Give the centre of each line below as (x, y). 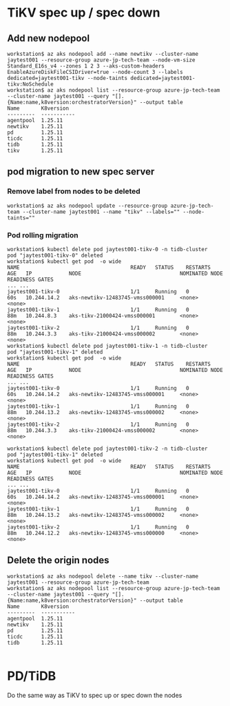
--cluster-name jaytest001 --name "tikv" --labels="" (101, 212)
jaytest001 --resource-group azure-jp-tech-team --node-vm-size (101, 60)
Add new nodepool (49, 38)
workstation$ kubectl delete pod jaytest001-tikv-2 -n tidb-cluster (107, 449)
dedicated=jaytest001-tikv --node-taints (67, 78)
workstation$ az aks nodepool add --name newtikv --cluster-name (103, 54)
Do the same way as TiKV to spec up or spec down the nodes (95, 695)
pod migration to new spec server (81, 171)
